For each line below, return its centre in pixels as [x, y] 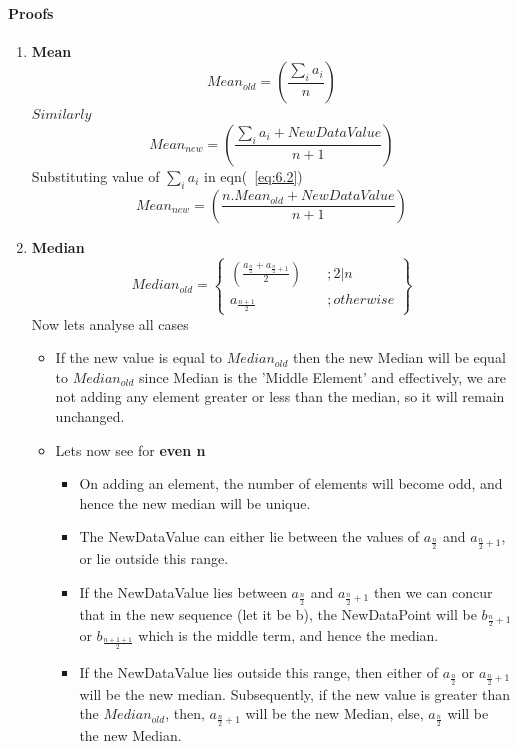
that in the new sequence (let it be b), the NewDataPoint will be [278, 613]
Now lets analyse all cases [110, 323]
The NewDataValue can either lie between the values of [249, 536]
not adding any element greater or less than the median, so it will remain [280, 396]
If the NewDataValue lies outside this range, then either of [259, 671]
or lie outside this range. [154, 558]
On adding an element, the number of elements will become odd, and [291, 483]
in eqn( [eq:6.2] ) [253, 175]
